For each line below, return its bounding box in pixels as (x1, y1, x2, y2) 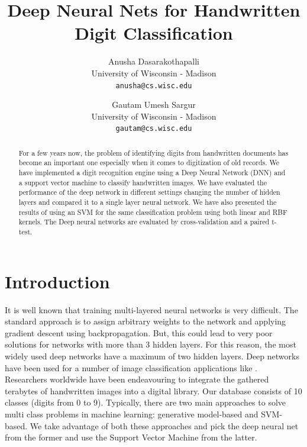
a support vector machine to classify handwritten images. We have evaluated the (18, 177, 267, 187)
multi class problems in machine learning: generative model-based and (5, 407, 258, 420)
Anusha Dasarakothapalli (108, 55, 200, 67)
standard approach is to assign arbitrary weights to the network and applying (5, 315, 286, 327)
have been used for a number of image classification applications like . (5, 361, 257, 374)
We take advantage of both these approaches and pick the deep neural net (30, 419, 299, 432)
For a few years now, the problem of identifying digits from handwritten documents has (18, 147, 289, 157)
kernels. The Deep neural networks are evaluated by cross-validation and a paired (18, 217, 270, 227)
